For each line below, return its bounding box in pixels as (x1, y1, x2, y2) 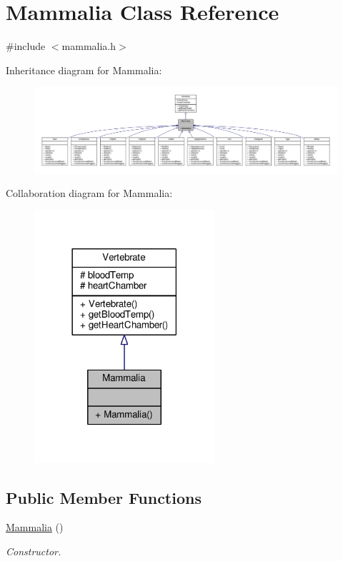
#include (6, 39, 46, 54)
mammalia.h (61, 39, 116, 54)
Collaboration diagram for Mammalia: (6, 186, 173, 201)
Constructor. (6, 544, 61, 559)
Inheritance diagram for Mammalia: (6, 62, 162, 77)
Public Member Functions (6, 486, 202, 508)
